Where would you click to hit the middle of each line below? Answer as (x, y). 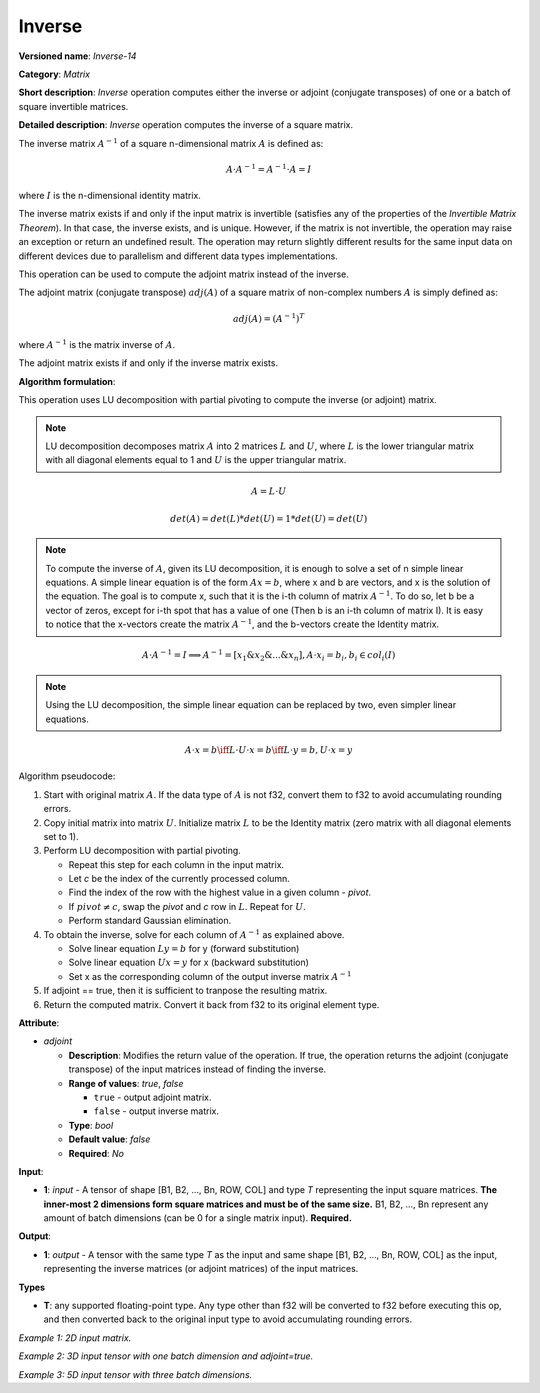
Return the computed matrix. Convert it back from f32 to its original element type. (211, 1004)
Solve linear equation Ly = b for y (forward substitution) (184, 949)
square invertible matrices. (73, 106)
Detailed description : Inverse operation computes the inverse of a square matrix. (186, 125)
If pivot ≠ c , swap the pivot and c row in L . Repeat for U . (187, 906)
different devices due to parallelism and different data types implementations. (178, 256)
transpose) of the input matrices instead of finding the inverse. (197, 1069)
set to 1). (61, 836)
